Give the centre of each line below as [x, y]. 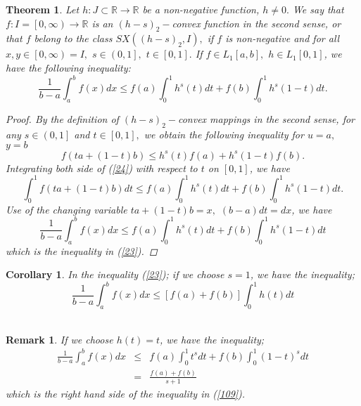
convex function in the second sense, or [256, 23]
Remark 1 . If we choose [59, 339]
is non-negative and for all [283, 38]
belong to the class [73, 38]
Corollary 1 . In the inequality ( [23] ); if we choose [115, 274]
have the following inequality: [68, 67]
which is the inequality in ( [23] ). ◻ [82, 250]
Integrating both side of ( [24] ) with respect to [102, 168]
